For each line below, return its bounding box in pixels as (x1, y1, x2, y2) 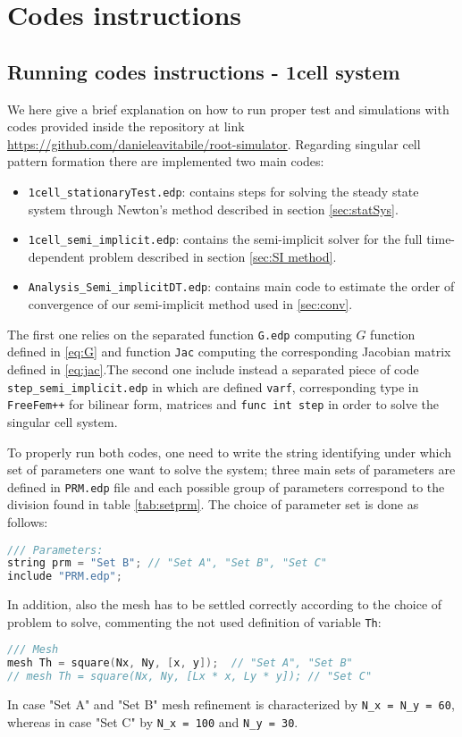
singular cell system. (7, 412, 118, 431)
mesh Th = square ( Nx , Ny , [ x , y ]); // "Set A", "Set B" (7, 657, 353, 670)
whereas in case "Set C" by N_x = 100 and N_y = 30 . (7, 712, 298, 731)
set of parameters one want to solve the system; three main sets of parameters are (7, 460, 456, 479)
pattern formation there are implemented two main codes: (7, 152, 324, 171)
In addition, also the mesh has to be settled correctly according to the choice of (7, 595, 442, 614)
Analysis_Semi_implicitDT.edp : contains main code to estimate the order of (28, 277, 455, 296)
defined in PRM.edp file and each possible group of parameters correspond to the (7, 477, 445, 496)
